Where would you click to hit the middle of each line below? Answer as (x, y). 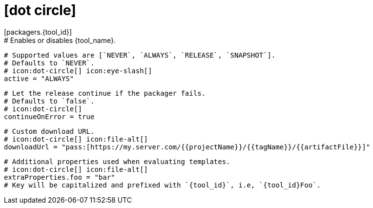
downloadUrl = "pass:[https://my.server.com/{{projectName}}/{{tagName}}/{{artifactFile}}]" (187, 147)
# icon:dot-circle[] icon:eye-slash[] (78, 71)
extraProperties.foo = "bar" (60, 177)
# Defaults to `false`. (49, 101)
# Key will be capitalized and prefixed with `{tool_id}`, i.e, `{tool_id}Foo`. (163, 185)
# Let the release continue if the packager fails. (105, 93)
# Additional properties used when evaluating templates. (117, 161)
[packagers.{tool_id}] (38, 32)
